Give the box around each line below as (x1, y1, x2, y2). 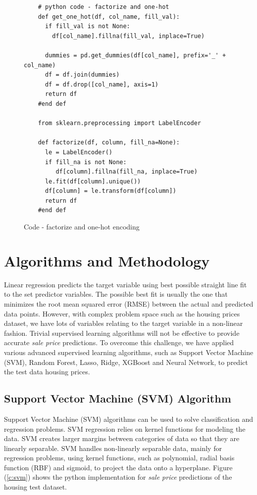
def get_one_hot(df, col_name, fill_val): (38, 13, 180, 20)
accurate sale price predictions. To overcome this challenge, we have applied (4, 337, 234, 348)
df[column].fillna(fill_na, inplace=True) (55, 168, 198, 176)
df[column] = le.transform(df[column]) (45, 187, 176, 195)
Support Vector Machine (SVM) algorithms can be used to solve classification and (4, 413, 253, 424)
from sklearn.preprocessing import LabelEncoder (38, 120, 201, 127)
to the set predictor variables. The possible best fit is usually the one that (4, 289, 228, 299)
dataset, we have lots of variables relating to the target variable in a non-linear (4, 318, 243, 328)
